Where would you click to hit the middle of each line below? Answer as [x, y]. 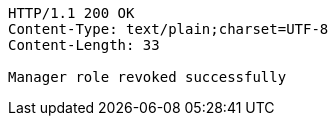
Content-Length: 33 [84, 45]
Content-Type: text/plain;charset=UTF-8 [168, 29]
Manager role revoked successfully [147, 77]
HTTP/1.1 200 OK [71, 13]
